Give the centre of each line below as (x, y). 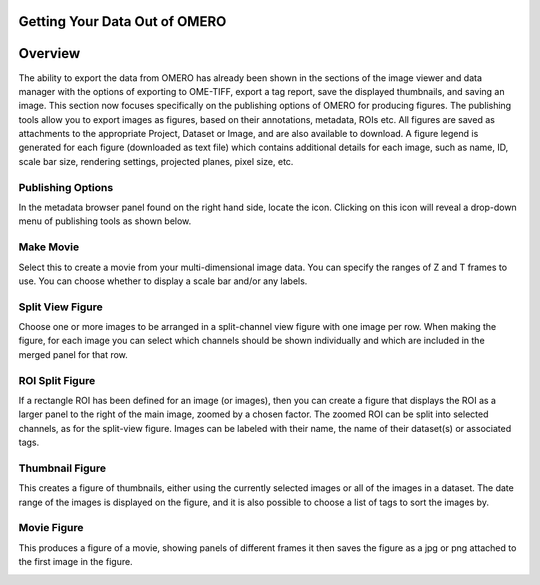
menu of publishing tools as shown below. (105, 221)
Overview (49, 53)
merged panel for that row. (73, 354)
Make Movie (49, 247)
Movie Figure (51, 528)
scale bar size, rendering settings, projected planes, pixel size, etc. (156, 161)
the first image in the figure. (76, 562)
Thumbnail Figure (62, 468)
